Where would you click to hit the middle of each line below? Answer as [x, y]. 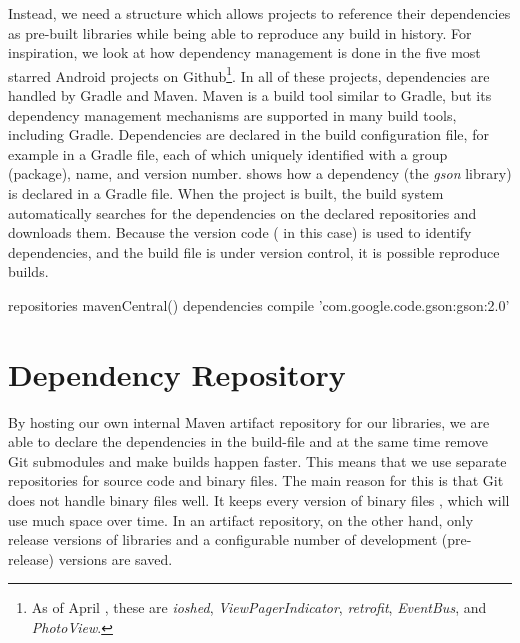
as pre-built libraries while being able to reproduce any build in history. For [240, 32]
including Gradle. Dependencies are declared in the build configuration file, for [248, 134]
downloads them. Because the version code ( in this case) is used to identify [240, 232]
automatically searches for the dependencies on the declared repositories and [242, 212]
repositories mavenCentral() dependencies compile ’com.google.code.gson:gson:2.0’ [259, 304]
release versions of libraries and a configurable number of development [223, 539]
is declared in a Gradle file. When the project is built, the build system [226, 193]
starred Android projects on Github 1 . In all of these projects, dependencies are [249, 74]
